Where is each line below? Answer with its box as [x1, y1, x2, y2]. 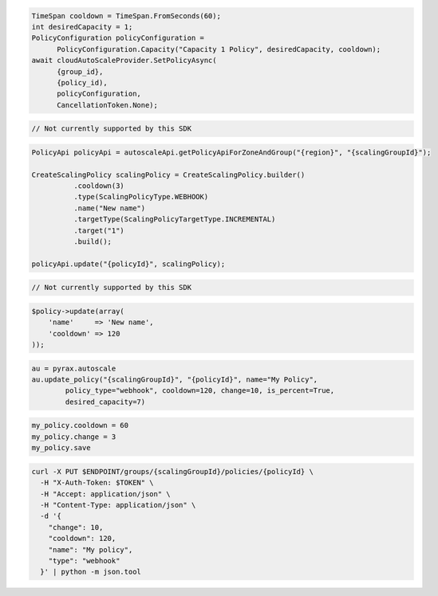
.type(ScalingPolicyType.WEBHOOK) [73, 192, 209, 202]
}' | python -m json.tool [40, 567, 141, 577]
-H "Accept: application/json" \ [40, 489, 171, 498]
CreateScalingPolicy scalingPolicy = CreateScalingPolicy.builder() [31, 170, 306, 179]
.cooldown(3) [73, 182, 125, 190]
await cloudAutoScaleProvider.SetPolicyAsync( [31, 56, 217, 65]
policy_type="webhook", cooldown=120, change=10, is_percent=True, [65, 386, 335, 395]
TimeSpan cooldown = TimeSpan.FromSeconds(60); [31, 11, 221, 20]
